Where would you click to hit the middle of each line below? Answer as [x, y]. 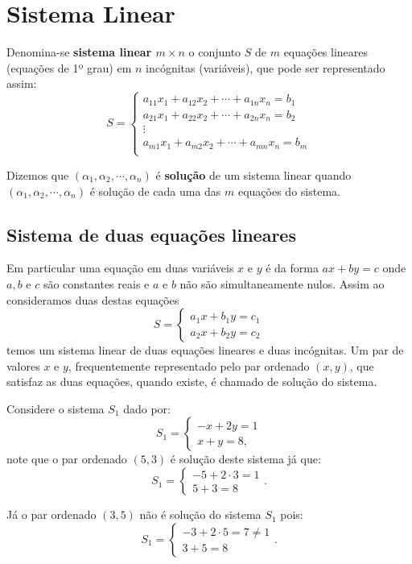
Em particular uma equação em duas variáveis [120, 268]
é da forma [292, 268]
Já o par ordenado [51, 514]
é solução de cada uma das [155, 191]
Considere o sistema [56, 408]
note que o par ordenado [67, 459]
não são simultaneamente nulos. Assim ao [282, 283]
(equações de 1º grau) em [69, 67]
